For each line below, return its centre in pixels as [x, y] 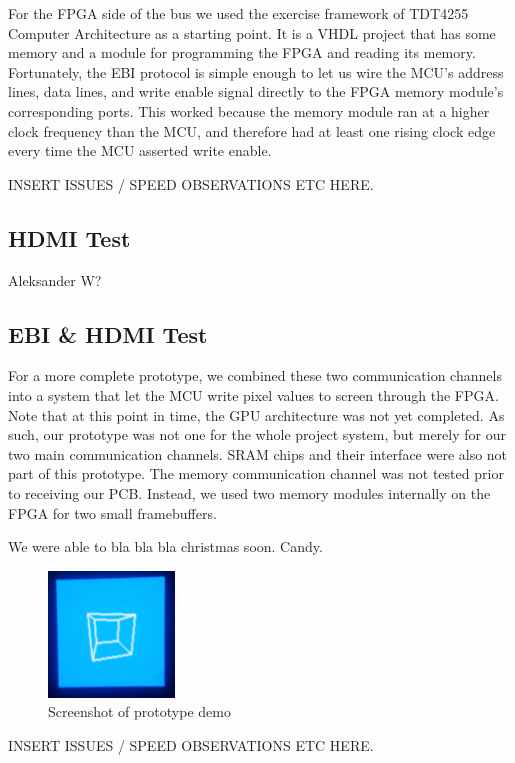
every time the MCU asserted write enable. [140, 150]
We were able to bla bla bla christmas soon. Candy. [165, 546]
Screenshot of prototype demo [139, 711]
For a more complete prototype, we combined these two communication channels [255, 375]
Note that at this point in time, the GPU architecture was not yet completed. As [256, 414]
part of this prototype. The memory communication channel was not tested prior [256, 473]
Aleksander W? [55, 279]
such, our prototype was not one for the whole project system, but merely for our [257, 434]
